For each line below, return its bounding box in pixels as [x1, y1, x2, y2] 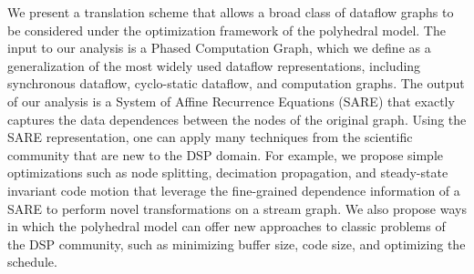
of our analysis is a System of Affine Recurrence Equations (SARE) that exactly [7, 91, 455, 110]
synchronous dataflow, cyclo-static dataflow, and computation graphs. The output [7, 74, 465, 93]
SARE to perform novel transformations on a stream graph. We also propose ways [7, 198, 467, 218]
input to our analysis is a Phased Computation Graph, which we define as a [7, 38, 431, 57]
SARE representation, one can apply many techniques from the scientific [7, 127, 413, 147]
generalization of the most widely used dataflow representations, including [7, 56, 421, 75]
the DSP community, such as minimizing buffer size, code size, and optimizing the [7, 234, 466, 253]
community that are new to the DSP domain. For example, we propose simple [7, 145, 444, 164]
